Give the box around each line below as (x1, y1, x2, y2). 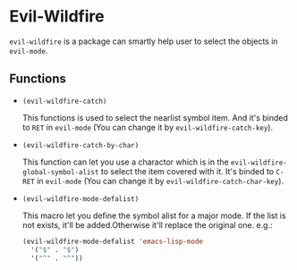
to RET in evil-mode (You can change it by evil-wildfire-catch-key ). (21, 122, 274, 132)
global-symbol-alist (21, 167, 99, 176)
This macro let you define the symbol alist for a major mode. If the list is (21, 210, 286, 221)
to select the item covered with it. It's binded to (100, 165, 275, 176)
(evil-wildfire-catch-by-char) (21, 140, 140, 149)
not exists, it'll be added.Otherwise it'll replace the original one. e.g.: (21, 219, 273, 230)
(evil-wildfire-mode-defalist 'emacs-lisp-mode (21, 237, 203, 246)
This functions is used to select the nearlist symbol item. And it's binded (21, 112, 289, 122)
